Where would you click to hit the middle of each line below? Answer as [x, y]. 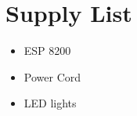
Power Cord [52, 76]
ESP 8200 [47, 51]
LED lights [50, 103]
